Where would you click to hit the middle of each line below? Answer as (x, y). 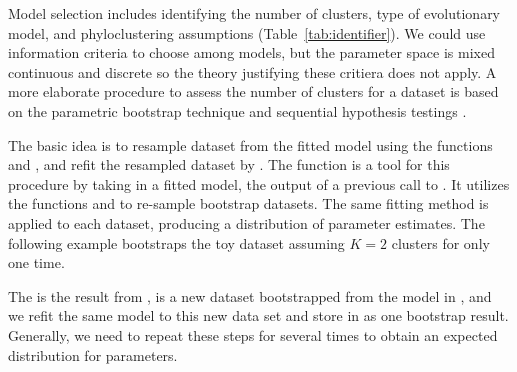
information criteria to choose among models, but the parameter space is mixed (251, 52)
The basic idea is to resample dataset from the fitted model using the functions (250, 144)
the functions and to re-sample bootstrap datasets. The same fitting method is (248, 203)
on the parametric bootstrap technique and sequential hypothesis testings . (237, 110)
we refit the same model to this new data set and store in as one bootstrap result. (258, 315)
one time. (36, 262)
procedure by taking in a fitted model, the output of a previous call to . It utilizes (259, 183)
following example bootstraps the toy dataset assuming (176, 242)
